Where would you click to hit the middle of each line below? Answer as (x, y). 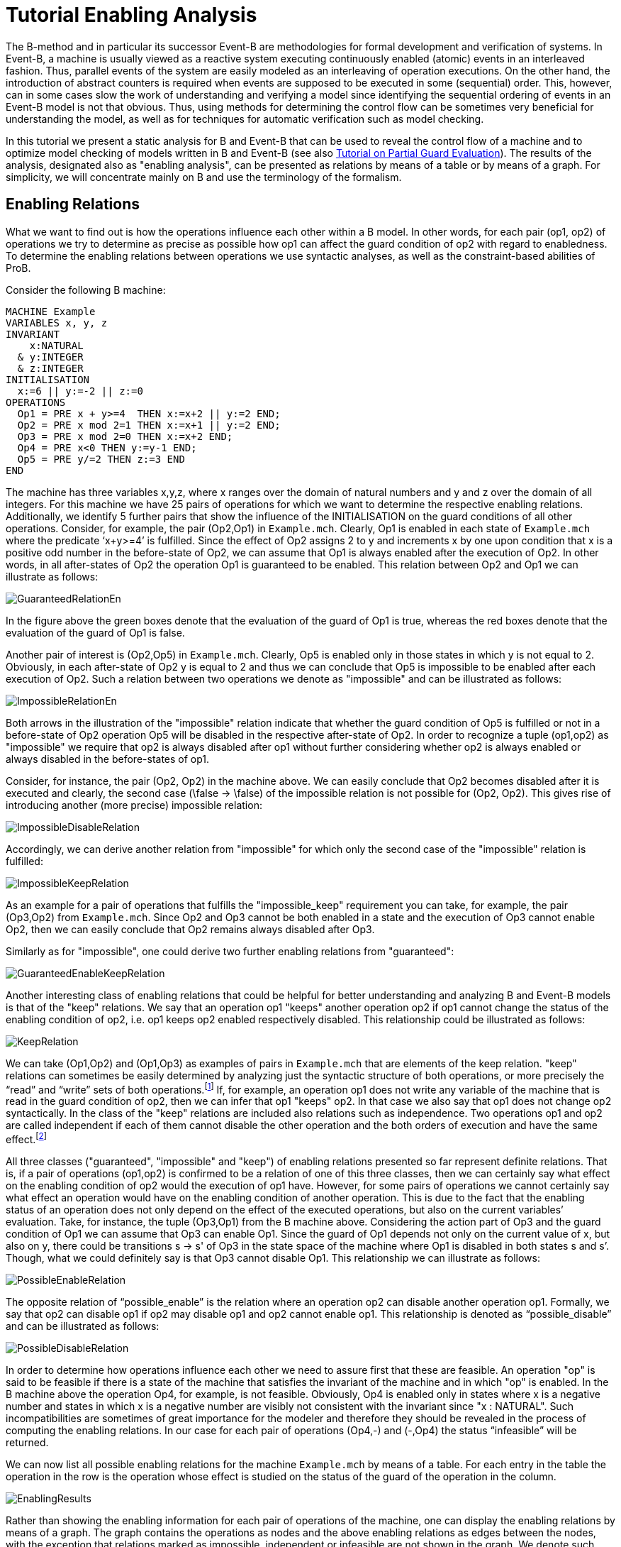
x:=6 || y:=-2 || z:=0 (80, 391)
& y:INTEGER (50, 357)
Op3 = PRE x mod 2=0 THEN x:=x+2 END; (125, 436)
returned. (27, 1442)
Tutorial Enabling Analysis (132, 15)
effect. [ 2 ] (26, 1138)
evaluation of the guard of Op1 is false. (95, 632)
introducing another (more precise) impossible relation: (134, 805)
